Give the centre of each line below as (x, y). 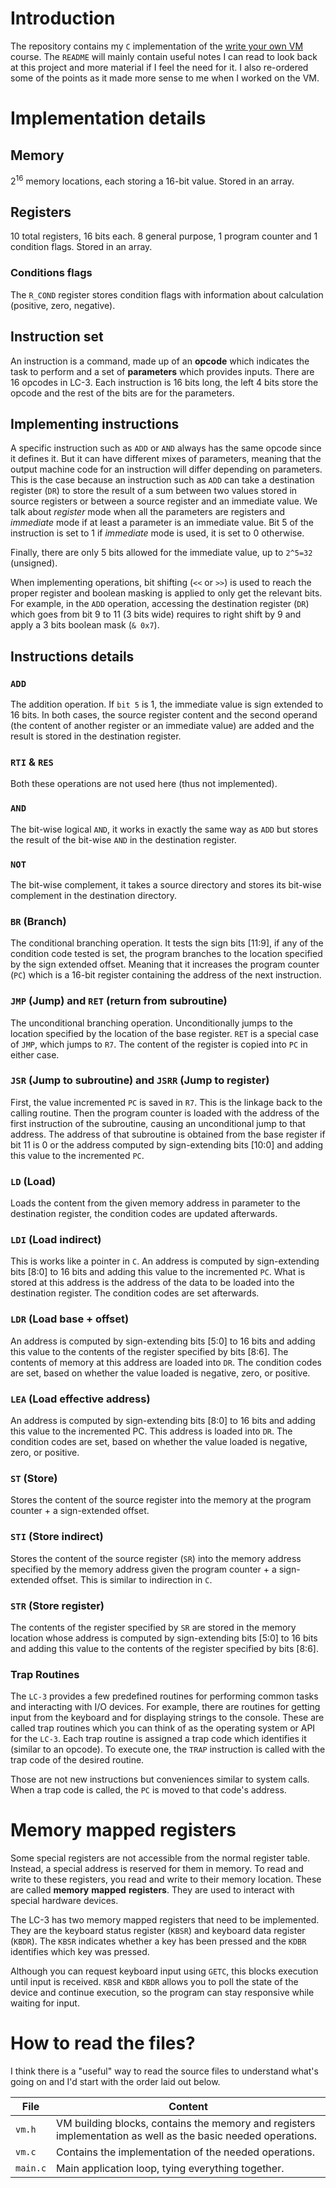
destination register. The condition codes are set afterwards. (135, 1293)
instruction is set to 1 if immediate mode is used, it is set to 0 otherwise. (157, 533)
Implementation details (108, 118)
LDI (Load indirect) (56, 1240)
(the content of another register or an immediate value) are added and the (162, 726)
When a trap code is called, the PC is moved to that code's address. (148, 1790)
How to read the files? (103, 2043)
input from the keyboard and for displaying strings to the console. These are (167, 1718)
